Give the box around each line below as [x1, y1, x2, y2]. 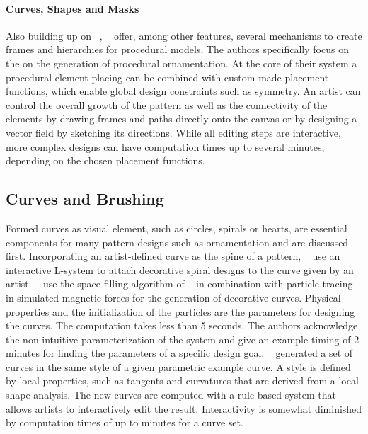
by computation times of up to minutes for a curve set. [6, 415, 243, 430]
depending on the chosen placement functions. [6, 153, 205, 168]
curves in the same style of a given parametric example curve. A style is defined [6, 359, 351, 374]
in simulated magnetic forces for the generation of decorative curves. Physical [6, 290, 341, 304]
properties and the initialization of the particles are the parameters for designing [6, 304, 355, 319]
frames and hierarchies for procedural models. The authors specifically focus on [6, 42, 349, 57]
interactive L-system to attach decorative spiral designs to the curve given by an [6, 262, 354, 277]
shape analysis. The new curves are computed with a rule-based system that [6, 387, 336, 402]
